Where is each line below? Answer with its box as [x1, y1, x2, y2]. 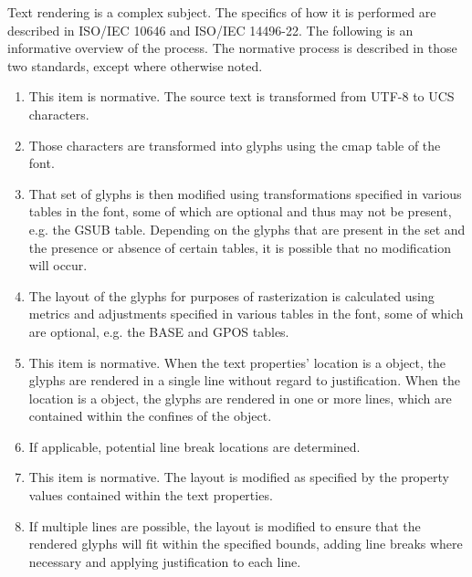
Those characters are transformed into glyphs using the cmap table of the [28, 135, 441, 154]
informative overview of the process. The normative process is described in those [7, 38, 457, 58]
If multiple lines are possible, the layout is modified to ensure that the [28, 516, 421, 535]
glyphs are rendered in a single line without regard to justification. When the [28, 371, 460, 390]
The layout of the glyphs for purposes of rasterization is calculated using [28, 286, 435, 305]
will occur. [28, 256, 88, 275]
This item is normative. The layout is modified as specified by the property [28, 467, 449, 487]
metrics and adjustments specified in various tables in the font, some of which [28, 304, 464, 323]
